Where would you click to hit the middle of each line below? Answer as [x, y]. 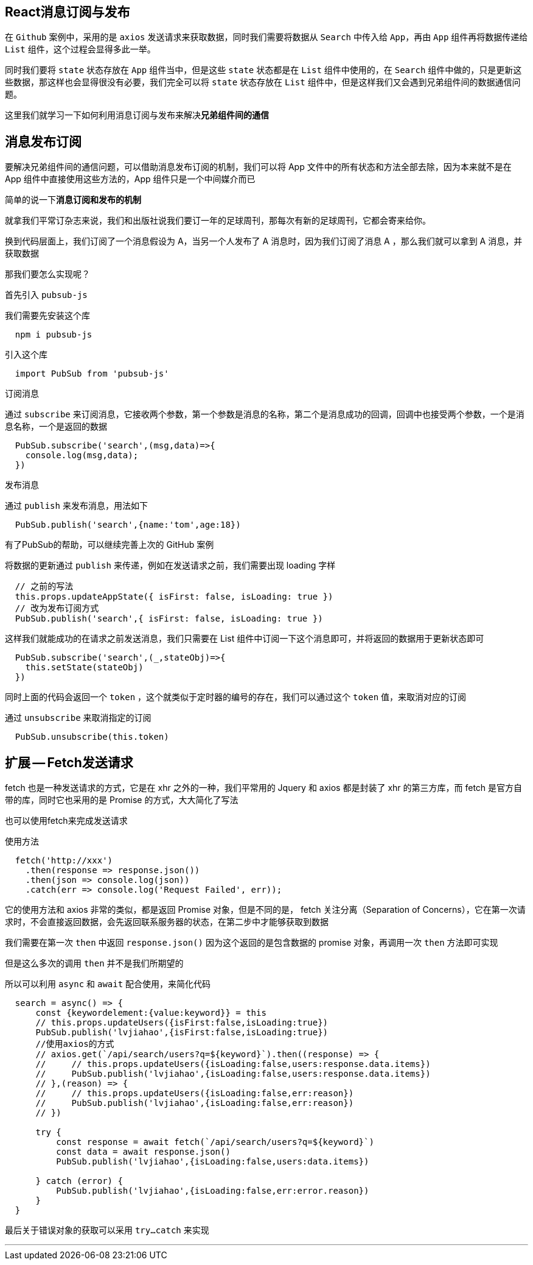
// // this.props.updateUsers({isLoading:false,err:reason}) [195, 1093]
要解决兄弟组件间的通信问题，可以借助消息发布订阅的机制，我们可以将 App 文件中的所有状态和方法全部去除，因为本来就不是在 [258, 167]
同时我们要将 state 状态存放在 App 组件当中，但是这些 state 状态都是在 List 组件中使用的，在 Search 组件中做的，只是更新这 [263, 70]
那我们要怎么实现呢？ [47, 274]
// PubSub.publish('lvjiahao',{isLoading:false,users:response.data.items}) [233, 1074]
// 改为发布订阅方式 [57, 608]
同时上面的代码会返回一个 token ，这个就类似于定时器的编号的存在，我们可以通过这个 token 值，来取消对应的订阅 [236, 697]
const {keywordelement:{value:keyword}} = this [151, 1013]
